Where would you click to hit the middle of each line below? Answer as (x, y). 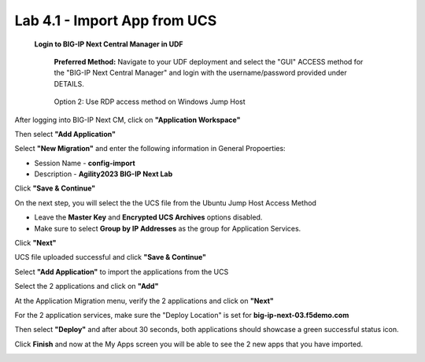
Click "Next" (35, 243)
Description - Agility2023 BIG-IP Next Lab (103, 174)
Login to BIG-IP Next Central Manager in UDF (109, 44)
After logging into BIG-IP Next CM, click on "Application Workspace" (128, 120)
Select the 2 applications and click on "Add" (87, 286)
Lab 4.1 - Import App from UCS (116, 20)
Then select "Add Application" (65, 134)
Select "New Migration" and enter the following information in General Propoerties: (150, 149)
